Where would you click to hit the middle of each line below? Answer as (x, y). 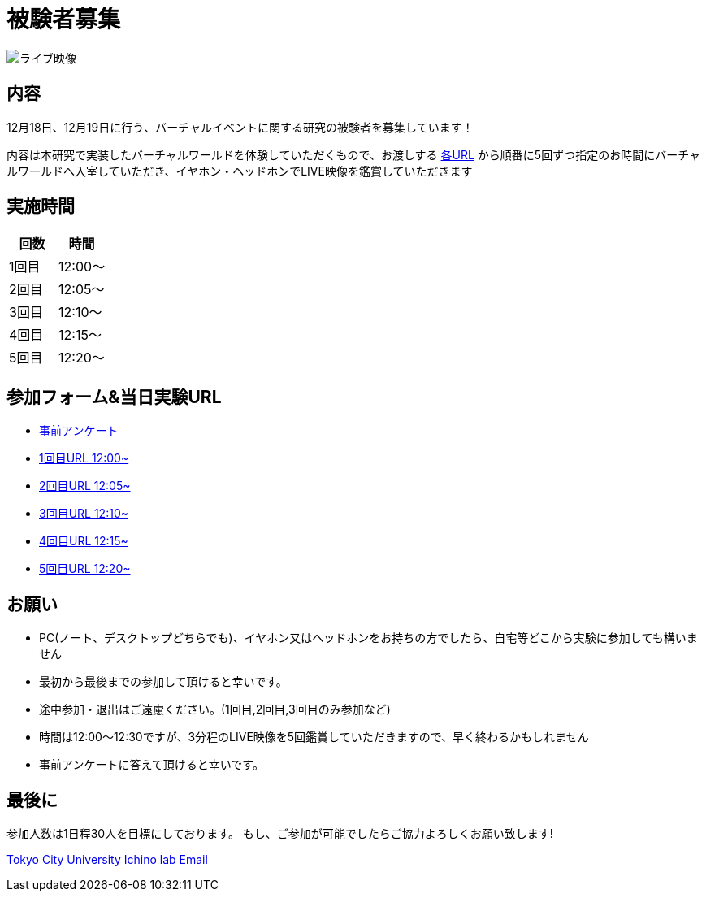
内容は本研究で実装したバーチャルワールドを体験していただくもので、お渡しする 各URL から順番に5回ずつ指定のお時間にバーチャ (353, 154)
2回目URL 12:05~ (85, 486)
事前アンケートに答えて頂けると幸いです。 (152, 765)
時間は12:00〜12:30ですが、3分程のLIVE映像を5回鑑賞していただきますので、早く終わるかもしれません (314, 737)
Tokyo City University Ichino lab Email (107, 859)
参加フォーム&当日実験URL (114, 397)
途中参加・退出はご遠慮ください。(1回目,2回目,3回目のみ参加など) (215, 709)
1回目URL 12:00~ (84, 458)
